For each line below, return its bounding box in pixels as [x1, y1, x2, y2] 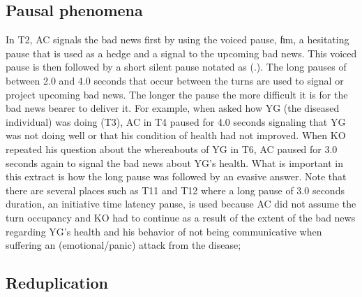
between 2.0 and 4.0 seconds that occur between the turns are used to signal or [6, 73, 344, 87]
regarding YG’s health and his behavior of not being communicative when [6, 224, 322, 238]
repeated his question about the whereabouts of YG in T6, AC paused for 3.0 [6, 141, 338, 156]
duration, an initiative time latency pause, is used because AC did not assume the [6, 196, 356, 211]
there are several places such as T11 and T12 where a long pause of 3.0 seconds [6, 182, 345, 197]
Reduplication [6, 272, 108, 294]
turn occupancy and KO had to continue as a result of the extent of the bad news [6, 210, 356, 224]
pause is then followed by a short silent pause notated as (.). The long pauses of [6, 59, 347, 74]
